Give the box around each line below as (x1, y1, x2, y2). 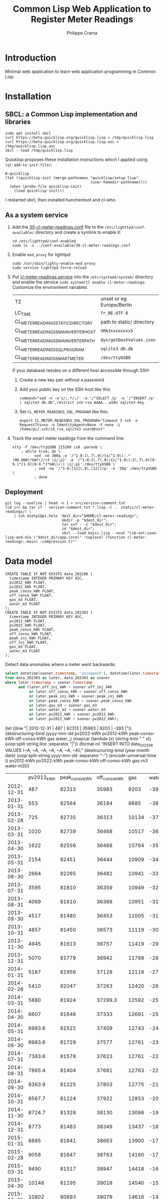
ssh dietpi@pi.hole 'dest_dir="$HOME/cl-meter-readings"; (18, 513, 139, 519)
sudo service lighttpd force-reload (12, 265, 87, 270)
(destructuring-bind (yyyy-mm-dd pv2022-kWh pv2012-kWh (5, 731, 128, 736)
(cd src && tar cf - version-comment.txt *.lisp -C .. (5, 505, 119, 510)
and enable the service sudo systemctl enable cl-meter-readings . (12, 279, 146, 285)
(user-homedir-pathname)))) (90, 179, 147, 184)
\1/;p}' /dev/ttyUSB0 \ (66, 462, 116, 466)
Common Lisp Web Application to (13, 3, 151, 15)
